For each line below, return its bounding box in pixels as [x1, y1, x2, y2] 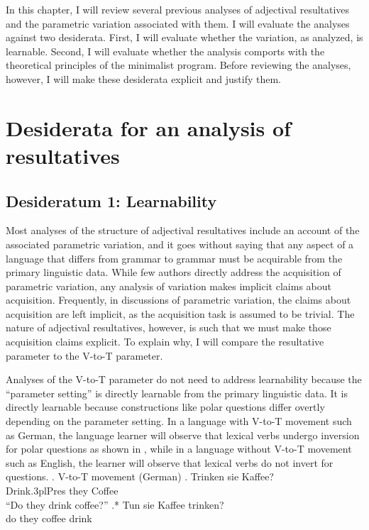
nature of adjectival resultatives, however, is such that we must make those [6, 320, 331, 335]
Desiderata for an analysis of [6, 113, 291, 142]
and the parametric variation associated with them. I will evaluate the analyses [6, 16, 350, 31]
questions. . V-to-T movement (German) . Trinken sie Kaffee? [6, 469, 274, 484]
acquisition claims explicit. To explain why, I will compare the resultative [6, 334, 324, 349]
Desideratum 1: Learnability [6, 189, 217, 211]
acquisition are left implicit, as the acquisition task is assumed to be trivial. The [6, 306, 355, 321]
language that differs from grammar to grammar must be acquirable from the [6, 250, 343, 265]
